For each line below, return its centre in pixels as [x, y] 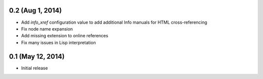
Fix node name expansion [47, 29]
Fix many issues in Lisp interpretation [58, 42]
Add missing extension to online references [65, 36]
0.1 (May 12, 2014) [37, 56]
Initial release [35, 68]
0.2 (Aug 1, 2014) [35, 10]
